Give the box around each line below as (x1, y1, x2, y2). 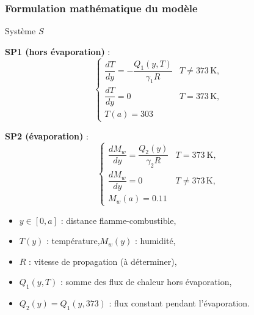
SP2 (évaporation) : (5, 129, 89, 142)
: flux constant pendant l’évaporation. (109, 297, 250, 309)
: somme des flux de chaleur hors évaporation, (60, 275, 232, 288)
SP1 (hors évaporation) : (5, 45, 111, 57)
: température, (46, 234, 100, 247)
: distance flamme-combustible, (60, 213, 176, 226)
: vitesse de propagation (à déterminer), (29, 254, 177, 267)
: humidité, (134, 234, 176, 247)
